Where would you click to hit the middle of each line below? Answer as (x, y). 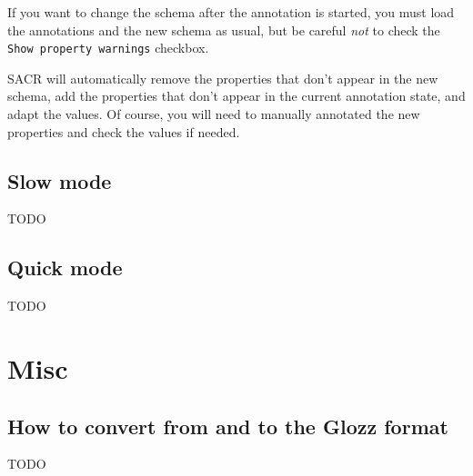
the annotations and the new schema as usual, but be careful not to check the (224, 30)
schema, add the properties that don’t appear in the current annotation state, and (236, 96)
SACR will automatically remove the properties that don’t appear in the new (223, 78)
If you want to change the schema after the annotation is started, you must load (231, 12)
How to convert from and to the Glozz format (228, 426)
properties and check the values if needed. (124, 131)
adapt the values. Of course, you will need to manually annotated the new (214, 114)
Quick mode (65, 268)
